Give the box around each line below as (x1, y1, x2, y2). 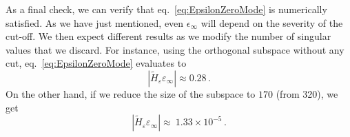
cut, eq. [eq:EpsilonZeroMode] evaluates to (6, 56, 187, 70)
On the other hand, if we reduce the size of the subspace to (6, 86, 256, 101)
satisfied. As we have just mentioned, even (6, 15, 184, 30)
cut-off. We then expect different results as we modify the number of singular (6, 29, 331, 43)
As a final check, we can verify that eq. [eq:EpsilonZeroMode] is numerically (6, 2, 327, 16)
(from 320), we (276, 86, 338, 101)
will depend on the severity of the (200, 15, 343, 30)
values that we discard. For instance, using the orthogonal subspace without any (6, 42, 344, 56)
